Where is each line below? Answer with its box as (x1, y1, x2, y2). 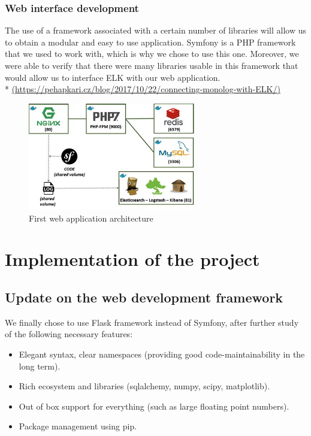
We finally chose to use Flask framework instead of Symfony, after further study (5, 316, 299, 328)
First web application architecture (29, 211, 153, 224)
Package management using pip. (19, 420, 137, 432)
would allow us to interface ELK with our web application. (5, 71, 221, 83)
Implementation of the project (5, 247, 260, 271)
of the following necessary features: (5, 328, 133, 340)
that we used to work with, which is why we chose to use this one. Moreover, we (5, 47, 299, 60)
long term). (19, 359, 61, 372)
